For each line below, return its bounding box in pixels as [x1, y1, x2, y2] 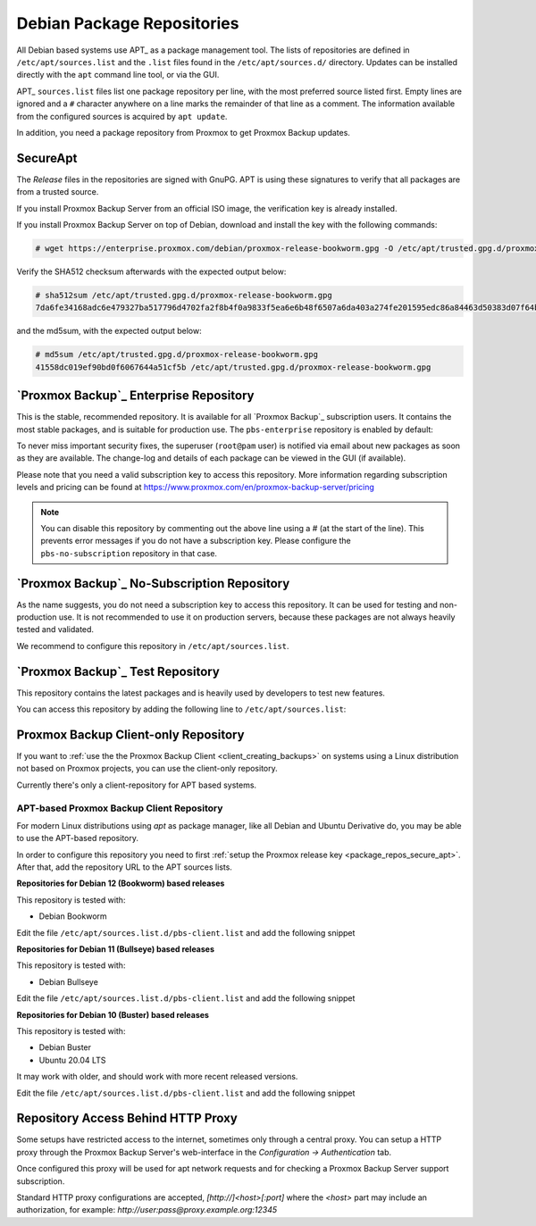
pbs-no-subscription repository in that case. [40, 547, 218, 558]
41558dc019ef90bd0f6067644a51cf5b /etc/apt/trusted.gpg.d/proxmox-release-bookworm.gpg [35, 362, 431, 372]
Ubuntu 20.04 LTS [38, 1055, 106, 1065]
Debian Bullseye [38, 976, 98, 987]
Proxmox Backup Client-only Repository [16, 727, 245, 742]
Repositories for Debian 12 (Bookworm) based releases [16, 878, 225, 888]
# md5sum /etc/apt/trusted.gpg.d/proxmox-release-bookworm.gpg [35, 349, 319, 360]
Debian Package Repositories [16, 13, 239, 33]
